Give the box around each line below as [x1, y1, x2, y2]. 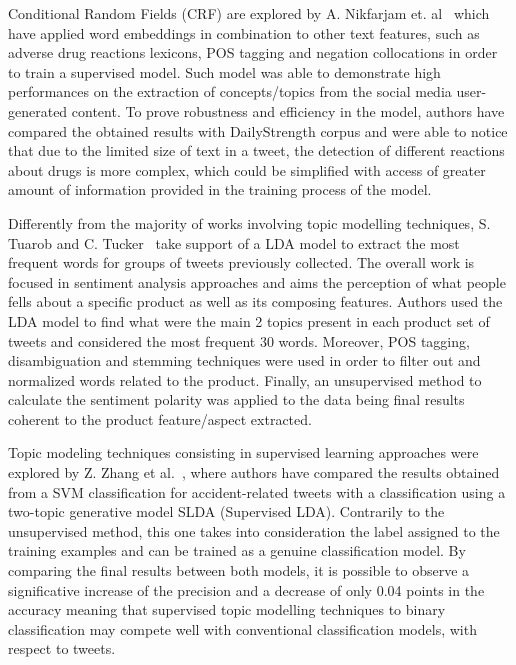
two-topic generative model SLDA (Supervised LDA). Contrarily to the [8, 501, 445, 522]
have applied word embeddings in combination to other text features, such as [8, 22, 480, 43]
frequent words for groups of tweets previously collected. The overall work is [8, 252, 475, 273]
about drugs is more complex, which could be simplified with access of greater [8, 159, 486, 180]
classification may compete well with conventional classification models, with [8, 618, 477, 639]
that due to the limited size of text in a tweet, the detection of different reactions [8, 140, 505, 161]
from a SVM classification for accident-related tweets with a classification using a [8, 481, 506, 502]
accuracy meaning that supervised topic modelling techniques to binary [8, 599, 446, 620]
